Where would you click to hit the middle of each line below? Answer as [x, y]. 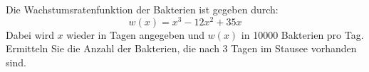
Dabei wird [30, 34]
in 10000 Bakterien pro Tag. [302, 34]
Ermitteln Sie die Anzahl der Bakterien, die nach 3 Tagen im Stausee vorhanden [181, 48]
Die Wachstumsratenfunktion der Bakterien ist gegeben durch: [142, 9]
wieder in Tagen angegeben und [135, 34]
